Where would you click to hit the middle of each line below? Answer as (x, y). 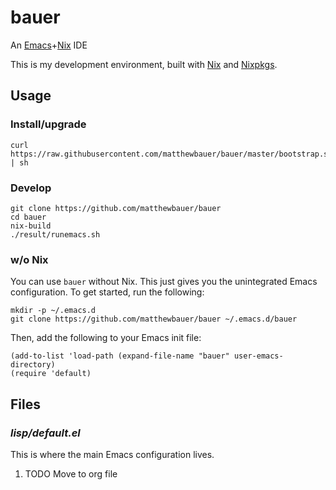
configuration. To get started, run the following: (107, 292)
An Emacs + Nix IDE (49, 45)
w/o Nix (29, 259)
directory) (33, 365)
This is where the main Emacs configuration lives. (112, 454)
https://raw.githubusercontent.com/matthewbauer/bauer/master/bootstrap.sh (171, 154)
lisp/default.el (45, 433)
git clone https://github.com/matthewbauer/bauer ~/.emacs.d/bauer (154, 319)
